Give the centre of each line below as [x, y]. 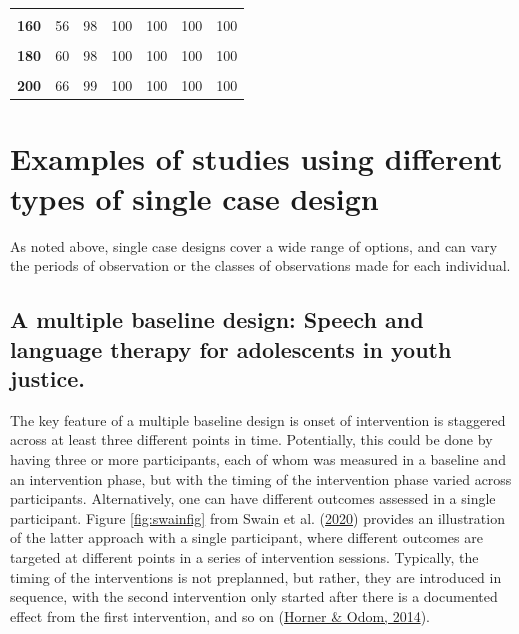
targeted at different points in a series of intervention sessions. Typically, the [244, 556]
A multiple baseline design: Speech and [217, 319]
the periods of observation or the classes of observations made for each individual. [260, 265]
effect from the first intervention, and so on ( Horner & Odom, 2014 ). [220, 615]
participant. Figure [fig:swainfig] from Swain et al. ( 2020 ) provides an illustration [257, 517]
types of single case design [194, 197]
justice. [47, 377]
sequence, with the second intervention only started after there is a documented [254, 596]
